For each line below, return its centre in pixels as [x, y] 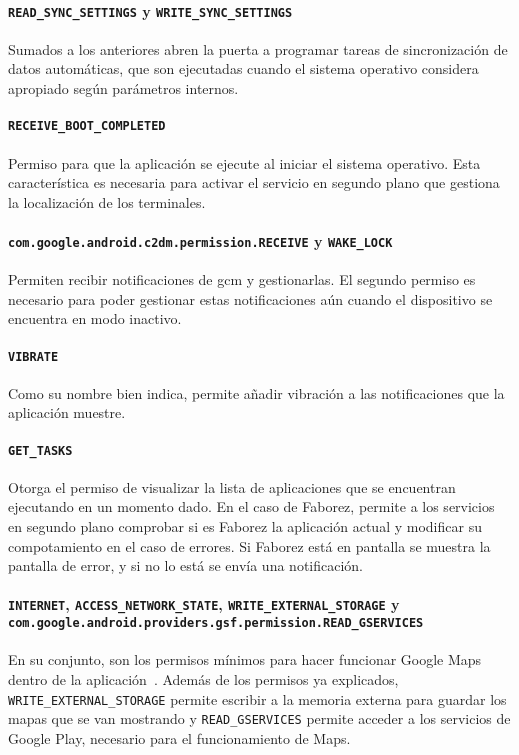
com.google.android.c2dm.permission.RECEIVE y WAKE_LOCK [200, 240]
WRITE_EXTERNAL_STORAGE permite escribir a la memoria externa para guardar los [257, 698]
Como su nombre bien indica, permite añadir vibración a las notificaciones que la [256, 392]
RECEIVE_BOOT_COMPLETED [87, 126]
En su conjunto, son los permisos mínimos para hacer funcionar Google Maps [245, 659]
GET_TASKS [40, 450]
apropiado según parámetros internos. [123, 88]
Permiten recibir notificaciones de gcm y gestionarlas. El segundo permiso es [242, 279]
